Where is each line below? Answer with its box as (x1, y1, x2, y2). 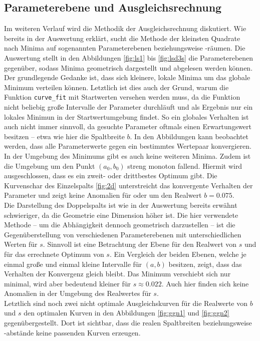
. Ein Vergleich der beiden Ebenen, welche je (109, 248, 246, 259)
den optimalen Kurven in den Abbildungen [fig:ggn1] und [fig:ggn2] (24, 307, 229, 318)
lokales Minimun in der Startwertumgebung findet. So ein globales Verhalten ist (4, 111, 249, 122)
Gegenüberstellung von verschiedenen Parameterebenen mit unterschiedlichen (4, 229, 241, 239)
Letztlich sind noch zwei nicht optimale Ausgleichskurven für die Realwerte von (4, 297, 248, 308)
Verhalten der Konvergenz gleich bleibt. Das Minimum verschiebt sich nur (4, 268, 231, 279)
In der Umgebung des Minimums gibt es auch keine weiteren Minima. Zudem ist (4, 150, 251, 161)
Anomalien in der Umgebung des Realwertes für (4, 288, 151, 298)
